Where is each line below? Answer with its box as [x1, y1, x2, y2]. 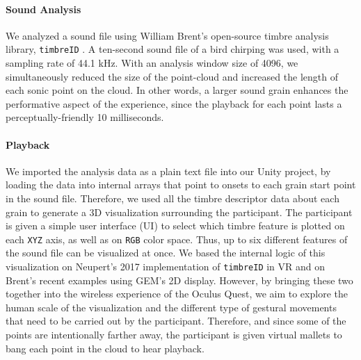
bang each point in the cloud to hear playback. [6, 341, 204, 355]
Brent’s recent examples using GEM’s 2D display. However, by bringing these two [6, 272, 353, 287]
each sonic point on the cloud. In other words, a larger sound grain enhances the [6, 83, 348, 97]
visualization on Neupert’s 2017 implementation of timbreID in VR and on [6, 259, 326, 274]
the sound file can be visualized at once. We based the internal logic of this [6, 245, 326, 260]
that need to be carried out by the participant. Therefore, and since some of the [6, 313, 346, 328]
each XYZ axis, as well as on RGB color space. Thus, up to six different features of [6, 231, 348, 246]
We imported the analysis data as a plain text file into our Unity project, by [6, 163, 331, 178]
